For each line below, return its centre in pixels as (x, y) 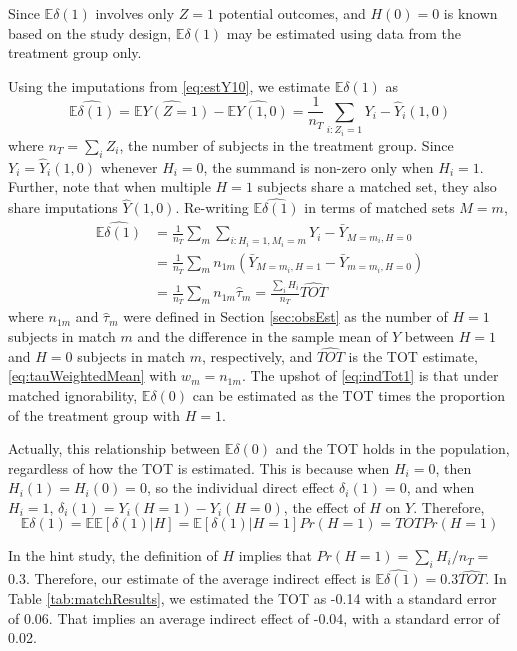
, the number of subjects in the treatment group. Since (286, 144)
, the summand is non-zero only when (318, 166)
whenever (129, 166)
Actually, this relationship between (114, 448)
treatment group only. (75, 52)
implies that (275, 555)
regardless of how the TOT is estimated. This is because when (199, 467)
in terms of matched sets (379, 207)
